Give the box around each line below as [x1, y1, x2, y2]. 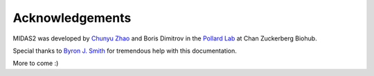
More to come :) [12, 59, 59, 68]
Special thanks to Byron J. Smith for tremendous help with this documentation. [12, 47, 237, 55]
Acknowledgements [12, 10, 132, 25]
